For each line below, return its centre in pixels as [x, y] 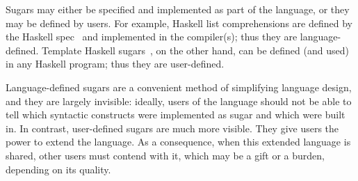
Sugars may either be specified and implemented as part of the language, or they [178, 9]
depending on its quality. [58, 169]
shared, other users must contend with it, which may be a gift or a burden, [165, 155]
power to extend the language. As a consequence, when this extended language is [178, 142]
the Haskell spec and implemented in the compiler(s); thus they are [152, 37]
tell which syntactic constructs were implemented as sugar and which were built [176, 115]
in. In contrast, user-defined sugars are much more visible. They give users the [172, 128]
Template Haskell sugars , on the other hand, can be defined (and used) [195, 50]
